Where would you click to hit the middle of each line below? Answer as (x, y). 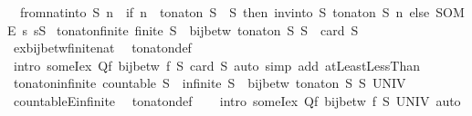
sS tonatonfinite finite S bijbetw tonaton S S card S (196, 29)
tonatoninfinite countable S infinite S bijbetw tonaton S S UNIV (210, 83)
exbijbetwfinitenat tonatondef (102, 48)
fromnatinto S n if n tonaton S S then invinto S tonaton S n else (225, 12)
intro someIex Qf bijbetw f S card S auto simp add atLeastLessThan (217, 65)
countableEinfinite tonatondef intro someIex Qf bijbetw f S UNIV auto (237, 100)
